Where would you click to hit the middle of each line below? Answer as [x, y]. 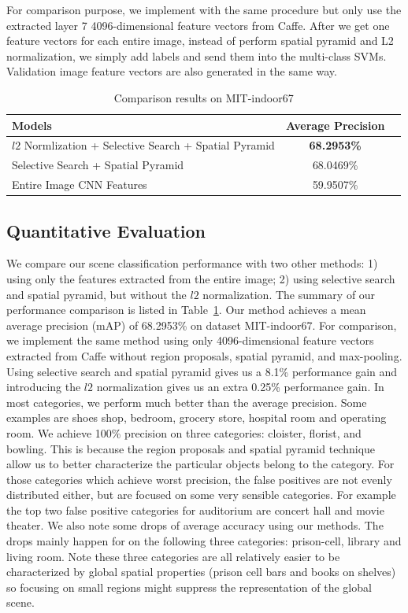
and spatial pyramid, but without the [96, 294]
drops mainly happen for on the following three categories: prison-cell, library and [204, 541]
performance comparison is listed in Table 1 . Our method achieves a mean [186, 310]
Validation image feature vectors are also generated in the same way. [172, 71]
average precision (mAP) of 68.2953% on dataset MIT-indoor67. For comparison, [202, 325]
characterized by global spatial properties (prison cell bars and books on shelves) [201, 572]
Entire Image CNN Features [80, 185]
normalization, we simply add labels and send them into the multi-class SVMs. [197, 55]
